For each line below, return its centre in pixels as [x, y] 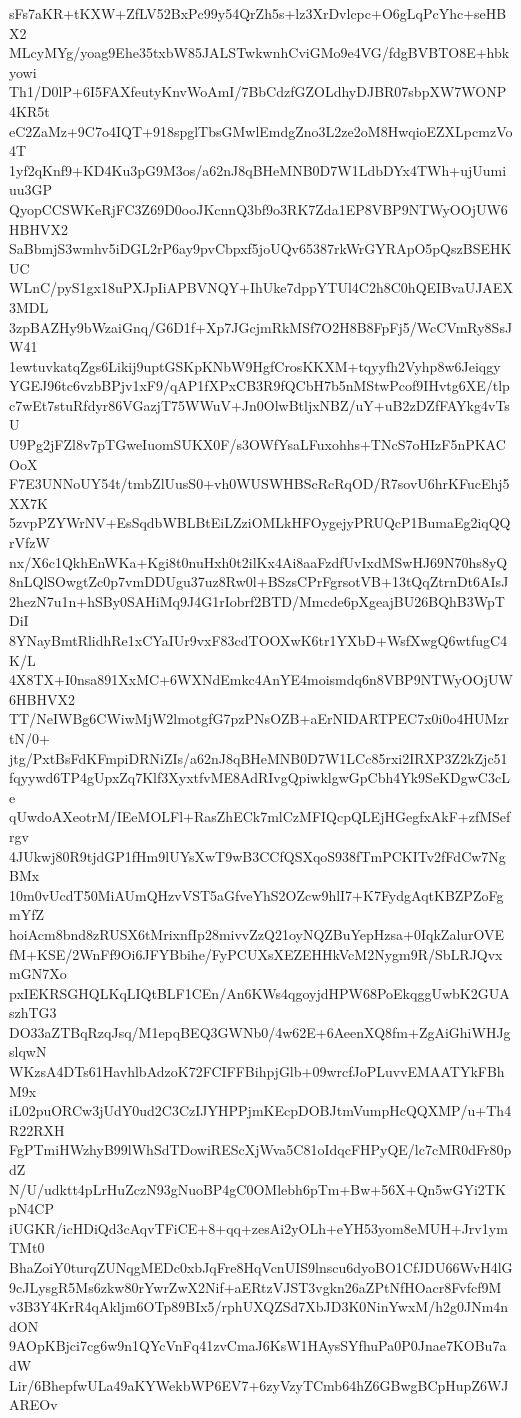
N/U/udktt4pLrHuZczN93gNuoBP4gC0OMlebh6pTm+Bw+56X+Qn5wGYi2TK [257, 1188]
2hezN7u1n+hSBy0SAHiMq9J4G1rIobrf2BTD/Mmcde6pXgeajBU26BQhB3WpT [257, 600]
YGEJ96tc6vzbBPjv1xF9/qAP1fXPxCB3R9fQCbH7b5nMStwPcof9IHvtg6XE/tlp [259, 385]
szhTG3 [33, 1012]
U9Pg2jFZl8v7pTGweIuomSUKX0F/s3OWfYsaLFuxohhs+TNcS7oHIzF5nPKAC [257, 444]
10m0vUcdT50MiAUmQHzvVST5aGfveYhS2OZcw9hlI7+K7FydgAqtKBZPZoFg [256, 894]
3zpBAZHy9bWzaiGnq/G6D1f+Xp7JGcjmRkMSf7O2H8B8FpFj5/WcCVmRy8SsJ [261, 326]
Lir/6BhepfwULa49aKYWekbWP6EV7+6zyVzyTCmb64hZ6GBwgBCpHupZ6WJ [259, 1384]
